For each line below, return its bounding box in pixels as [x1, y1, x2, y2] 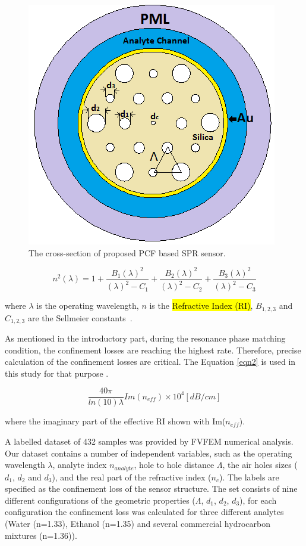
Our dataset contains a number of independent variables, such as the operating [5, 446, 292, 459]
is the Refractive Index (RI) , [149, 299, 253, 312]
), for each [239, 494, 277, 506]
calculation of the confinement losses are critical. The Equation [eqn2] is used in [5, 355, 296, 368]
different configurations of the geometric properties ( [5, 494, 195, 506]
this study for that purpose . [5, 367, 109, 379]
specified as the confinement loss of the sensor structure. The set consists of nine [5, 482, 298, 495]
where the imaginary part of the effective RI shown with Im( [5, 415, 226, 427]
